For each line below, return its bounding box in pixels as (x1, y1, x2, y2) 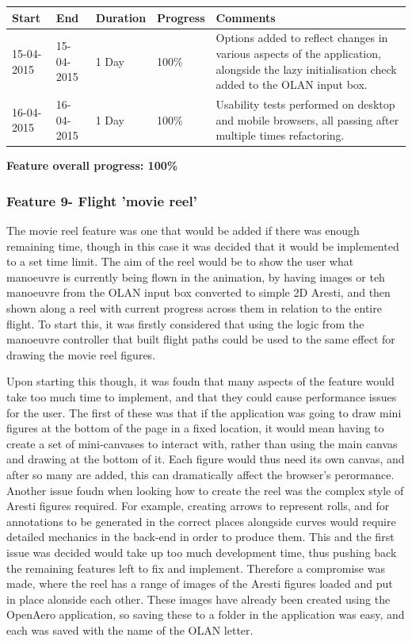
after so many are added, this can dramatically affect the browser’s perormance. (6, 466, 395, 482)
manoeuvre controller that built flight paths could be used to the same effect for (6, 331, 395, 347)
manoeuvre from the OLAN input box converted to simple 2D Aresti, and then (6, 284, 391, 301)
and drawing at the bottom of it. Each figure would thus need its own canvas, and (6, 451, 405, 467)
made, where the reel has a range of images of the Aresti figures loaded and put (6, 575, 393, 592)
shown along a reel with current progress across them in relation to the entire (6, 300, 382, 317)
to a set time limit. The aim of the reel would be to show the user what (6, 253, 354, 270)
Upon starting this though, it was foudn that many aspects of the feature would (6, 373, 395, 390)
